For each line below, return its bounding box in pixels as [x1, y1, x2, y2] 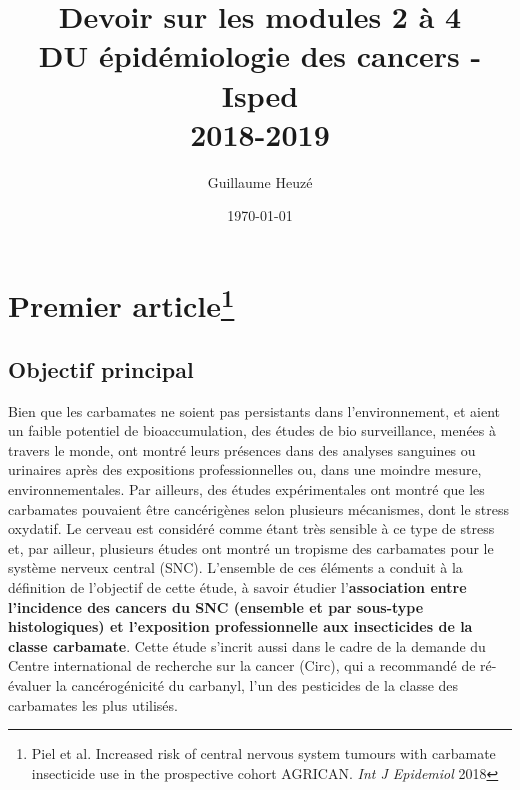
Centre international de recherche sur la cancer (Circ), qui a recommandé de [8, 655, 476, 676]
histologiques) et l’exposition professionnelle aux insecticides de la [8, 616, 473, 637]
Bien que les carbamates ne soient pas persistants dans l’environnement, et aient [8, 400, 501, 421]
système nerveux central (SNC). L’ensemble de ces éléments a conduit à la [8, 557, 463, 578]
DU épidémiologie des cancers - [38, 35, 482, 76]
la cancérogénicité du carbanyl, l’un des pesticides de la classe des [55, 674, 459, 695]
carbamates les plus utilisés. [8, 694, 178, 715]
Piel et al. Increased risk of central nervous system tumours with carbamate [31, 743, 496, 764]
